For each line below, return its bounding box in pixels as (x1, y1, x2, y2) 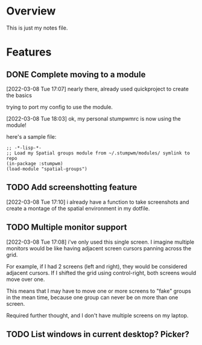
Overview (6, 4, 56, 18)
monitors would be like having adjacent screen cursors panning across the (6, 244, 192, 252)
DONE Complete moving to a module (6, 69, 146, 80)
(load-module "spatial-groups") (6, 166, 87, 172)
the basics (6, 92, 32, 99)
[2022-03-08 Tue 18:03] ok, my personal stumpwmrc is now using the (6, 115, 181, 122)
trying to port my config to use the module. (6, 103, 113, 110)
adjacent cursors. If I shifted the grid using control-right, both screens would (6, 269, 197, 276)
